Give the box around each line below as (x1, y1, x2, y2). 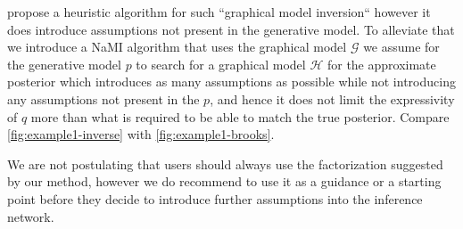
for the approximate (327, 54, 436, 73)
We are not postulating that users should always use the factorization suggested (7, 154, 443, 173)
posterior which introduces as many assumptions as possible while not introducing (7, 72, 456, 91)
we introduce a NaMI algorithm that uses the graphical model (7, 37, 347, 56)
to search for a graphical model (136, 54, 306, 73)
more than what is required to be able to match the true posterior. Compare (30, 107, 450, 126)
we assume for (363, 37, 440, 56)
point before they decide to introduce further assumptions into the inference (7, 189, 423, 208)
